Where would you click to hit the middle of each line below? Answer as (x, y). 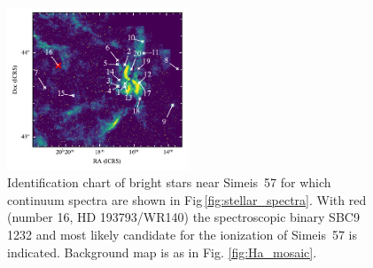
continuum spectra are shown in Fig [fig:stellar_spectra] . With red (187, 199)
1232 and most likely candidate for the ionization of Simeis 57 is (183, 235)
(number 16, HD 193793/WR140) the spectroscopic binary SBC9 (183, 217)
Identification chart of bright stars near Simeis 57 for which (169, 182)
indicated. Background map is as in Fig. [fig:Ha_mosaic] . (162, 252)
